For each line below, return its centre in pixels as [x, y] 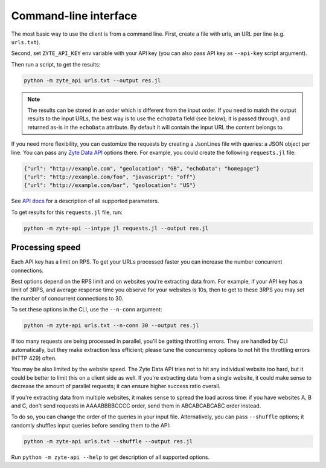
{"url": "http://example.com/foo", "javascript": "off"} [110, 177]
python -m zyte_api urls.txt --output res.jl [92, 80]
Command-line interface [74, 16]
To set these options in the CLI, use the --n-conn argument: [87, 310]
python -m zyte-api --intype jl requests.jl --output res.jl [116, 228]
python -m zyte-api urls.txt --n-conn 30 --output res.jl [111, 326]
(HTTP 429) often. [34, 358]
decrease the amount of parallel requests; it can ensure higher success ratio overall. [116, 386]
